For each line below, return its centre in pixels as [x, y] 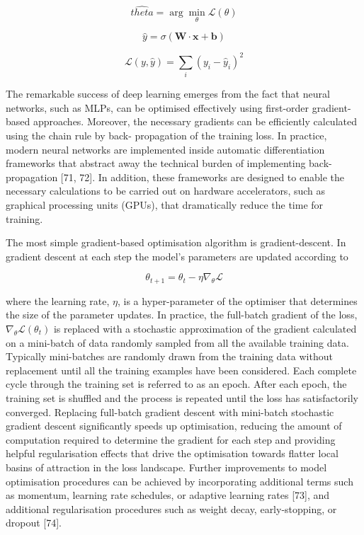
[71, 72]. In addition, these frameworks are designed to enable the [202, 177]
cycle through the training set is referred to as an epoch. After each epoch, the [176, 384]
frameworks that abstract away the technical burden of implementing [156, 163]
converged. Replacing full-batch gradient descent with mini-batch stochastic [170, 412]
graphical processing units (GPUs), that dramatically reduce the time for [165, 205]
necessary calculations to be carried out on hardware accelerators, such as [166, 191]
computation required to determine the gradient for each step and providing [171, 439]
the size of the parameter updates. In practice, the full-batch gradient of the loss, [182, 315]
